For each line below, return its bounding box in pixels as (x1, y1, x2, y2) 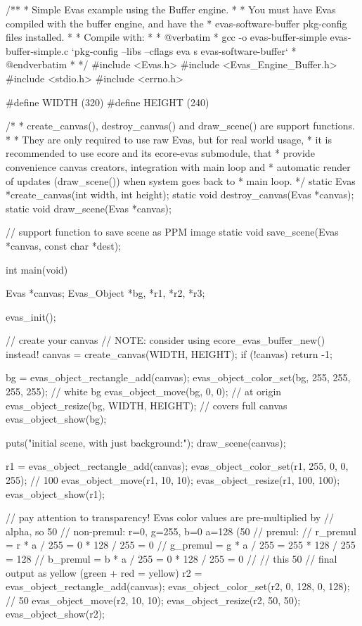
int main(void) (6, 262, 68, 276)
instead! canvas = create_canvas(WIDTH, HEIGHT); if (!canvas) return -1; (6, 346, 332, 361)
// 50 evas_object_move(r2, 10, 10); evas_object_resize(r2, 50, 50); (6, 592, 301, 607)
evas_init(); (6, 309, 56, 324)
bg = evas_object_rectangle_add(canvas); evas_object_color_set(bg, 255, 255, (6, 370, 351, 385)
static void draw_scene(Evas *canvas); (6, 200, 172, 215)
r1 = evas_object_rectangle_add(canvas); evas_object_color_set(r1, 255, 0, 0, (6, 459, 349, 473)
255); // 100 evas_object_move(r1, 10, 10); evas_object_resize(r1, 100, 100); (6, 473, 340, 487)
